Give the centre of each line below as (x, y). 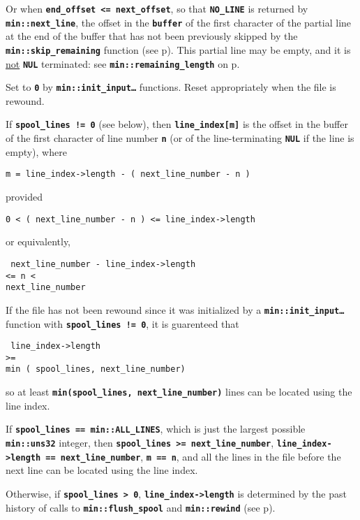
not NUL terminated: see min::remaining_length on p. (123, 63)
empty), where (36, 151)
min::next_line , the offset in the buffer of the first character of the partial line (179, 22)
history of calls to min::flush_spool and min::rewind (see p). (141, 507)
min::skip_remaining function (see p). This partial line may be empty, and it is (178, 49)
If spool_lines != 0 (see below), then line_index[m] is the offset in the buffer (177, 124)
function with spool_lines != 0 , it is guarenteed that (122, 323)
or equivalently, (38, 241)
